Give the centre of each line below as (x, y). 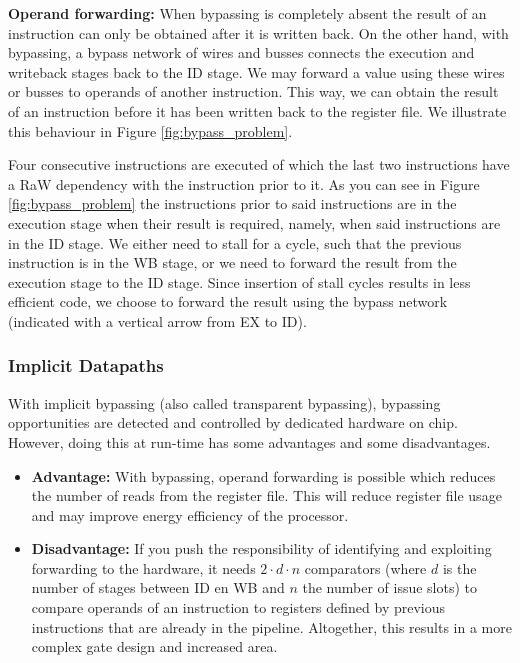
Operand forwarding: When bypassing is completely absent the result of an (247, 13)
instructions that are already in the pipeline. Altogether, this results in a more (271, 626)
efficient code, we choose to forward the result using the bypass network (228, 301)
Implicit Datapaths (86, 365)
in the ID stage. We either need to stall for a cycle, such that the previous (235, 242)
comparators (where (365, 567)
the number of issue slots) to (390, 587)
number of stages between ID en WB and (158, 587)
